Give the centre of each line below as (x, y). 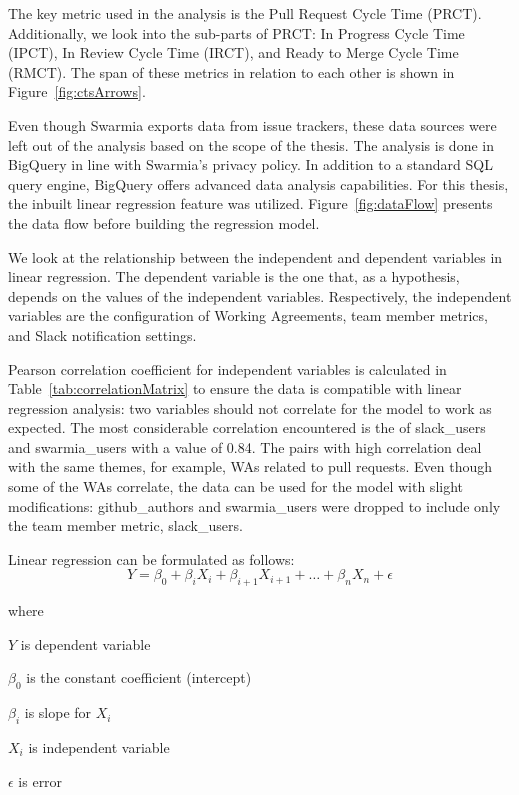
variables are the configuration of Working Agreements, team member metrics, (248, 315)
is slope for (58, 712)
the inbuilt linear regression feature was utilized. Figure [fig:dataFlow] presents (250, 203)
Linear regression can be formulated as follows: (151, 558)
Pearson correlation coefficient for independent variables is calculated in (227, 368)
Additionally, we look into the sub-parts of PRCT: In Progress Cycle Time (236, 32)
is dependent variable (85, 643)
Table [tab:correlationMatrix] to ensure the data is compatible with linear (235, 388)
